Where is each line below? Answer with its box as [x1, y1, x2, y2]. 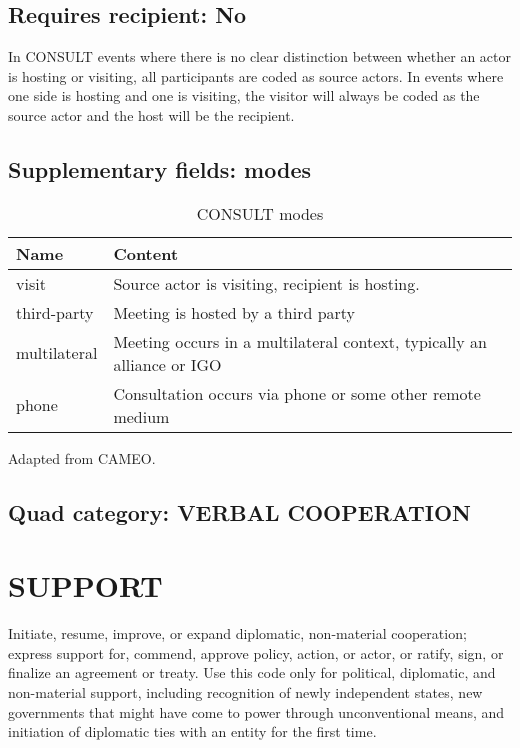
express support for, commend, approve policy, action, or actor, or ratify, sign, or [8, 642, 504, 663]
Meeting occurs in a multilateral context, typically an [113, 329, 487, 353]
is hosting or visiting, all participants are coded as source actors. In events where [8, 65, 504, 86]
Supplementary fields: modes [8, 153, 312, 184]
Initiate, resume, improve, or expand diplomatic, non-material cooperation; [8, 623, 467, 644]
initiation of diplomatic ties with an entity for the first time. [8, 721, 377, 742]
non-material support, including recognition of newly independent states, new [8, 682, 483, 703]
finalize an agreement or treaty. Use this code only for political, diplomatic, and [8, 662, 496, 683]
